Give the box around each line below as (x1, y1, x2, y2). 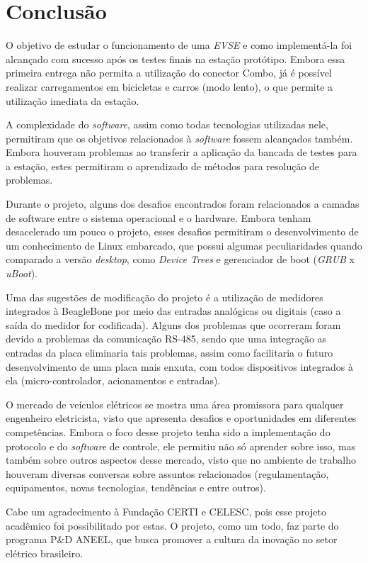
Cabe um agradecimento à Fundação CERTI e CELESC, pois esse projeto (6, 503, 326, 518)
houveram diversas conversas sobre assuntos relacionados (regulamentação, (6, 466, 329, 481)
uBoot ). (6, 266, 38, 281)
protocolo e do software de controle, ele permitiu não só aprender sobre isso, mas (6, 438, 356, 453)
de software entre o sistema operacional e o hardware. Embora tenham (6, 210, 311, 225)
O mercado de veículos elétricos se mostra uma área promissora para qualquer (6, 396, 344, 411)
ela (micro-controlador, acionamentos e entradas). (6, 373, 221, 388)
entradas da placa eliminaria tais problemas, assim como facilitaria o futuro (6, 345, 333, 359)
